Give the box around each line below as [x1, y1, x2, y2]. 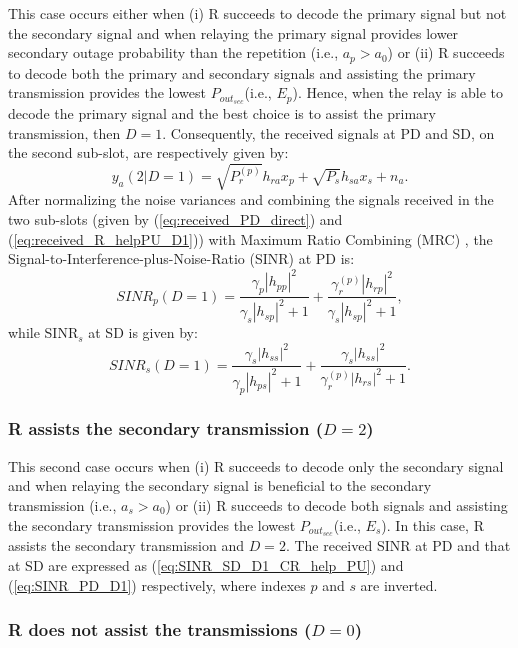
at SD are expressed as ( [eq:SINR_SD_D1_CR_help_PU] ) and [8, 554, 404, 575]
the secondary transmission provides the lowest [8, 514, 296, 535]
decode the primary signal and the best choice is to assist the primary [8, 103, 436, 124]
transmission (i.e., [8, 494, 117, 515]
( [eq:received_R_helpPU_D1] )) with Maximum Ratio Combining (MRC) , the [8, 228, 493, 249]
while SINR [8, 322, 79, 343]
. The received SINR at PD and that [285, 535, 511, 556]
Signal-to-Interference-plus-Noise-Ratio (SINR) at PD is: [8, 248, 355, 269]
